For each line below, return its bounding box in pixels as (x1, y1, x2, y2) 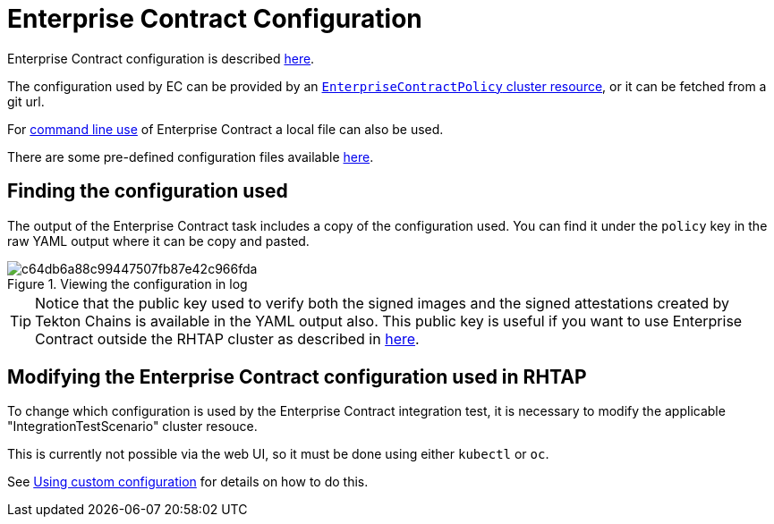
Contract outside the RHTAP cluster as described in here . (35, 329, 420, 348)
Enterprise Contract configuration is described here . (7, 50, 315, 66)
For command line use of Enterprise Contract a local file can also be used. (7, 121, 444, 137)
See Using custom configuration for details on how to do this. (7, 474, 369, 490)
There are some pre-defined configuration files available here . (7, 148, 374, 165)
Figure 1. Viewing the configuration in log (7, 275, 248, 292)
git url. (7, 93, 45, 109)
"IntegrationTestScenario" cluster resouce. (7, 418, 258, 435)
